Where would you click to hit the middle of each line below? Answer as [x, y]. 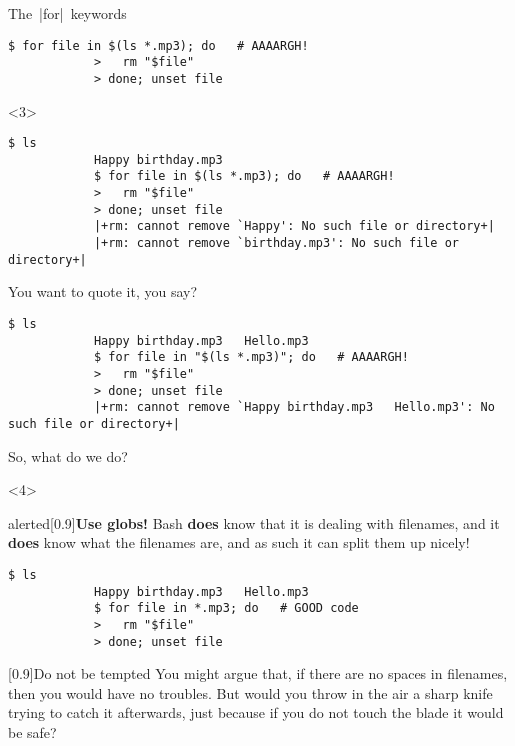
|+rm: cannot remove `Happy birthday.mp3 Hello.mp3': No [294, 407]
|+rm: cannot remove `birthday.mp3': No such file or [276, 243]
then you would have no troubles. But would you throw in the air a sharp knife [250, 692]
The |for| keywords [67, 13]
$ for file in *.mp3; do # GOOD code [226, 608]
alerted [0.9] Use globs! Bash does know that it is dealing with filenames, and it [254, 522]
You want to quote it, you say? [103, 291]
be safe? [32, 732]
